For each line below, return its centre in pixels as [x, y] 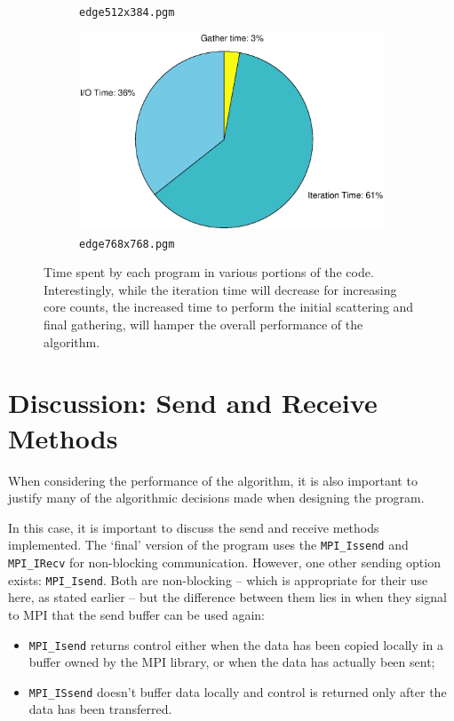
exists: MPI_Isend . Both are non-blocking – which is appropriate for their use [218, 579]
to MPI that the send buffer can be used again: [136, 614]
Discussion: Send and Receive [193, 403]
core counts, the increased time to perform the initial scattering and [229, 307]
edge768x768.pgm [127, 244]
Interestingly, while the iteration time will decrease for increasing [220, 289]
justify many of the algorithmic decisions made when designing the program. [216, 498]
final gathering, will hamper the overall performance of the [203, 325]
